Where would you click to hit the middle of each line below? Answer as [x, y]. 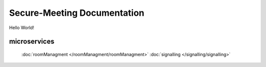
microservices [32, 42]
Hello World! [22, 28]
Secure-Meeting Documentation [77, 13]
